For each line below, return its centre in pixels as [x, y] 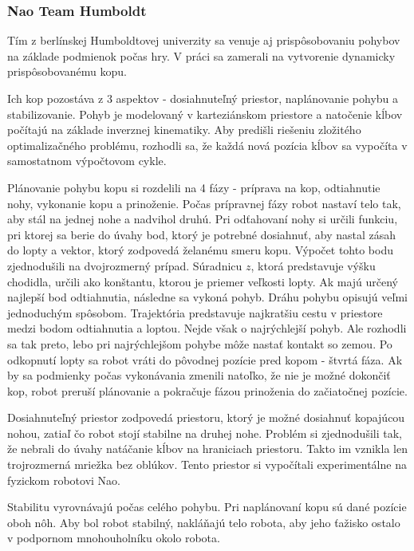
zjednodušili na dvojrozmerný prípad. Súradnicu [125, 265]
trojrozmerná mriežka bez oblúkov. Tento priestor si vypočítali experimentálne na [207, 464]
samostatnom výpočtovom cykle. [87, 161]
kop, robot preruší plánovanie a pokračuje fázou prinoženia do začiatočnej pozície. [207, 390]
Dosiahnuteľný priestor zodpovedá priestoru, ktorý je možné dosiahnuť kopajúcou [206, 417]
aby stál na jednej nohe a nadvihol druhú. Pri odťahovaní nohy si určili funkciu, [203, 219]
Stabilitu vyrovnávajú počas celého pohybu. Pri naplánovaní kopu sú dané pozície [207, 507]
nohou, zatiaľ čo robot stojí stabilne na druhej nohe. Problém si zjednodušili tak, [205, 433]
